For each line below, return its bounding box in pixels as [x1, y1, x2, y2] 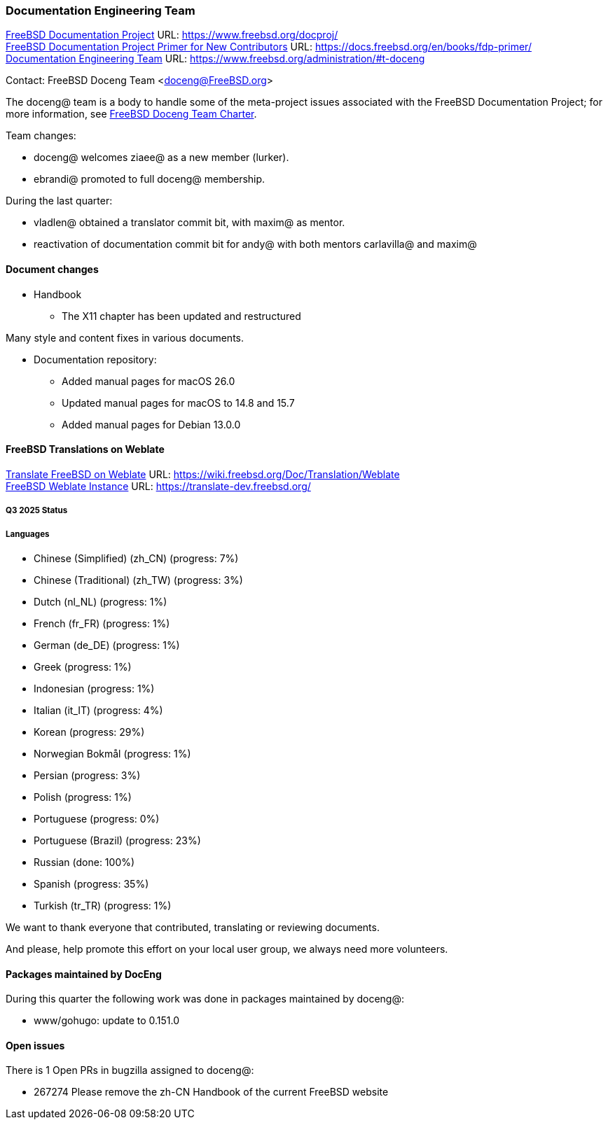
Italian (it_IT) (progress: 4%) [34, 704, 163, 716]
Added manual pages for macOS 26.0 [62, 375, 235, 387]
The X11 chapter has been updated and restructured [62, 309, 301, 322]
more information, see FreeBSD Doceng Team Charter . [6, 108, 257, 120]
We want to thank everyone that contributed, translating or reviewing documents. [6, 921, 380, 933]
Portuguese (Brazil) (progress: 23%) [34, 834, 201, 846]
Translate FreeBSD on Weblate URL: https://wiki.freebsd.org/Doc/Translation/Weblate [6, 468, 400, 480]
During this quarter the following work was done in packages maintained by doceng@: [6, 993, 405, 1005]
